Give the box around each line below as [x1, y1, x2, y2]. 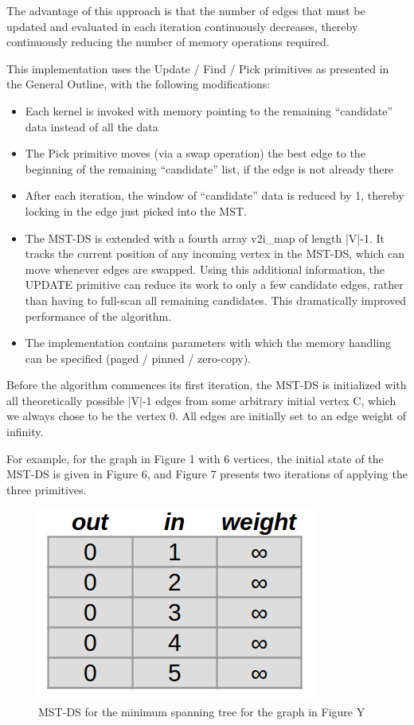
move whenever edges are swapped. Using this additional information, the [25, 260, 385, 277]
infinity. [6, 423, 44, 440]
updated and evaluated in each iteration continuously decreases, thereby [6, 18, 358, 34]
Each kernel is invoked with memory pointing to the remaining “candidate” [25, 102, 393, 119]
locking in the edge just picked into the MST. [25, 202, 247, 219]
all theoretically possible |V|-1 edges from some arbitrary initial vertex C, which [6, 392, 396, 408]
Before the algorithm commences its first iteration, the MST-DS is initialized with [6, 376, 407, 393]
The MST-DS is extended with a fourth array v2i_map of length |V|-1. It [25, 229, 385, 246]
